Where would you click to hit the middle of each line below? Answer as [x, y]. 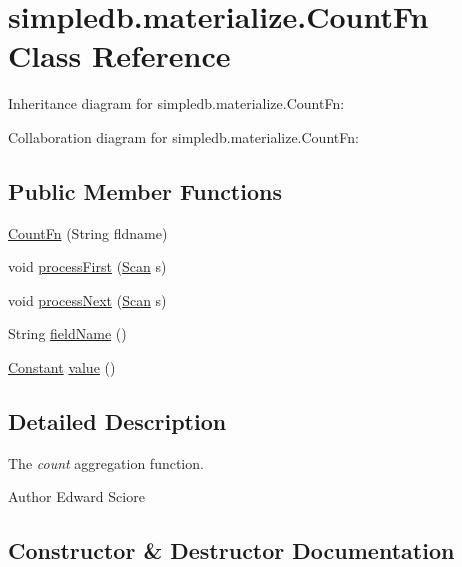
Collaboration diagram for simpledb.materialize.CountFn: [183, 136]
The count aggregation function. [106, 462]
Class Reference [119, 55]
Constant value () [62, 367]
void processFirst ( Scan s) [87, 266]
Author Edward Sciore [76, 496]
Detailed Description [117, 421]
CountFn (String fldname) [88, 232]
